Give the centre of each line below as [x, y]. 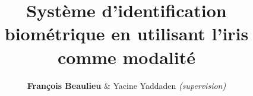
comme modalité [126, 57]
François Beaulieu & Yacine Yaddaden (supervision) [126, 85]
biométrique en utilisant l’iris [126, 33]
